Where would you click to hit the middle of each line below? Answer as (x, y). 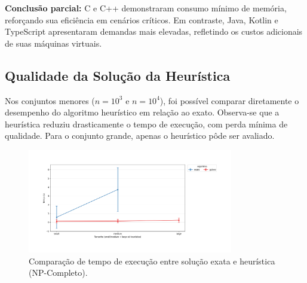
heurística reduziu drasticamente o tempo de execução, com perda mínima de (146, 124)
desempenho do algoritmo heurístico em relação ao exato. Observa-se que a (142, 112)
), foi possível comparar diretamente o (229, 100)
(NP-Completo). (58, 273)
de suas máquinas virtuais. (53, 43)
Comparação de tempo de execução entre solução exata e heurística (152, 261)
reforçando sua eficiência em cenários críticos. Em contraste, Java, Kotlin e (142, 19)
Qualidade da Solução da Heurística (118, 75)
